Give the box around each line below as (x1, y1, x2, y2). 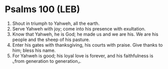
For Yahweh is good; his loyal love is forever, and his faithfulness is (12, 52, 154, 59)
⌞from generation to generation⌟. (12, 58, 81, 64)
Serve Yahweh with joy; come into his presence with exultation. (12, 25, 146, 31)
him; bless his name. (12, 47, 56, 53)
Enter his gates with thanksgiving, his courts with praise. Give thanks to (12, 42, 163, 48)
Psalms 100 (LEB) (5, 4, 80, 15)
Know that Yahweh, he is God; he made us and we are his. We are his (12, 31, 159, 37)
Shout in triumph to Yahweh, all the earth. (12, 20, 100, 26)
